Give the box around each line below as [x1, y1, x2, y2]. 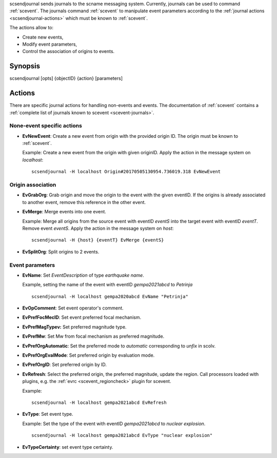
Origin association [9, 181, 56, 189]
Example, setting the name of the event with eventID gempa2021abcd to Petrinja [22, 282, 193, 288]
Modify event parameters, [22, 41, 77, 47]
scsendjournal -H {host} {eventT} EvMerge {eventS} [31, 237, 164, 243]
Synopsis [9, 62, 41, 70]
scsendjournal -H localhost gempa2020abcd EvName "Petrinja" [31, 294, 188, 299]
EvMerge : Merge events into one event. [22, 209, 106, 215]
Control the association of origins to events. [22, 48, 115, 54]
